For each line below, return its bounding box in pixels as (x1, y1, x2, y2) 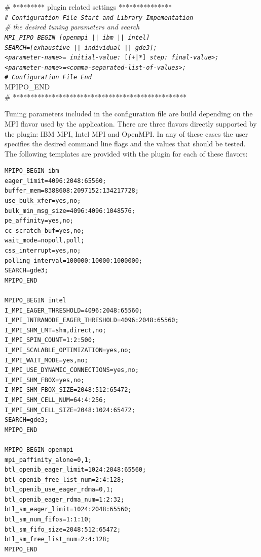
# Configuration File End (5, 74, 92, 81)
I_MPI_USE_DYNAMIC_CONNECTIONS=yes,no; (5, 366, 139, 374)
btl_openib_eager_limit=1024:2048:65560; (5, 466, 146, 474)
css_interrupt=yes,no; (5, 247, 81, 255)
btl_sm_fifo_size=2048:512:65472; (5, 525, 121, 533)
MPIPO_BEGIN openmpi (5, 446, 74, 453)
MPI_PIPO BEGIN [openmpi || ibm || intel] (5, 34, 150, 41)
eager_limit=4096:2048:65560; (5, 177, 106, 184)
